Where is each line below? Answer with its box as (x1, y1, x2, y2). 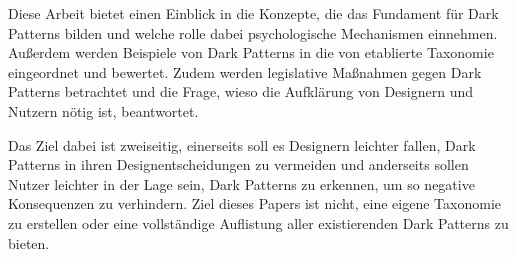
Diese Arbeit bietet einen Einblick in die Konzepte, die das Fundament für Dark (8, 3, 499, 23)
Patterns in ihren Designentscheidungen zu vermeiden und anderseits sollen (8, 154, 469, 175)
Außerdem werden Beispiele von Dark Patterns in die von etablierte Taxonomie (8, 42, 494, 63)
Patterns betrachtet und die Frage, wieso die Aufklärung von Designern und (8, 81, 473, 102)
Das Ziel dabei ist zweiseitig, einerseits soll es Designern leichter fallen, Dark (8, 134, 476, 155)
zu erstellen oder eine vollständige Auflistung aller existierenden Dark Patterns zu (8, 212, 509, 233)
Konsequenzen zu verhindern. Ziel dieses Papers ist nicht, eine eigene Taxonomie (8, 193, 501, 214)
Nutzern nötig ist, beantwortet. (8, 100, 199, 121)
